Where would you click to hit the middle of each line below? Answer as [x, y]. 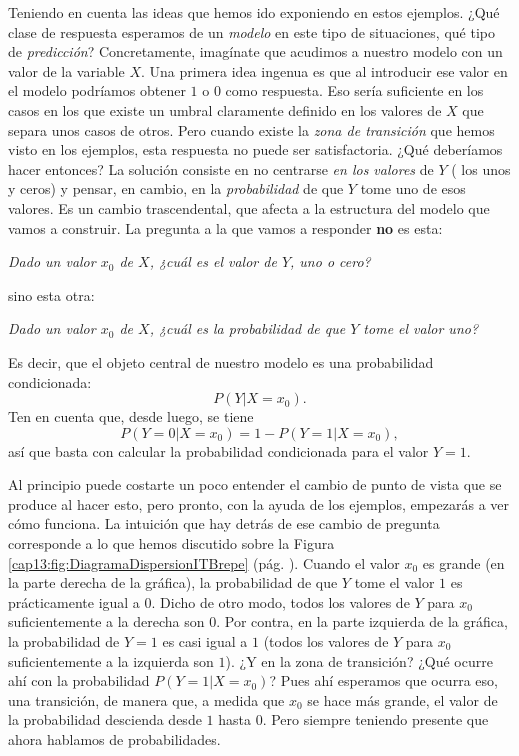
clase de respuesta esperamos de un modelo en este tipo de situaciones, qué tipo [251, 31]
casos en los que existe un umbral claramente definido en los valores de [225, 109]
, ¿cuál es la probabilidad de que [247, 328]
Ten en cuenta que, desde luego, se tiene [131, 416]
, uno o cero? [330, 261]
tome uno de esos [413, 188]
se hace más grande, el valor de [402, 699]
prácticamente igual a [74, 601]
